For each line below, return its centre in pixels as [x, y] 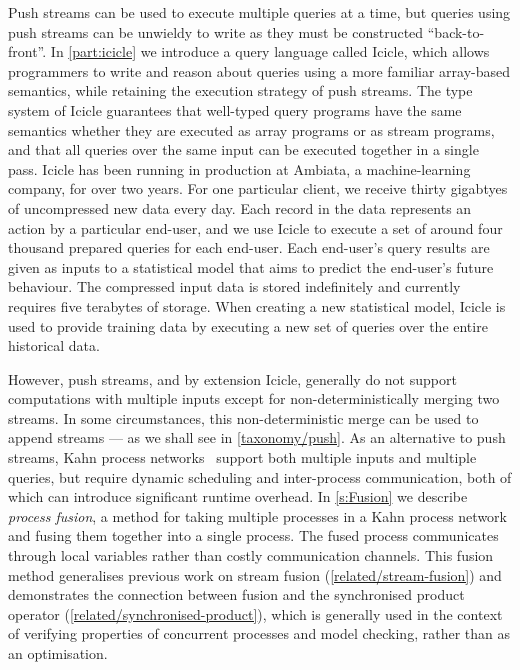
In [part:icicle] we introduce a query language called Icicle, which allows [270, 51]
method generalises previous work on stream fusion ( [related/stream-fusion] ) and [255, 574]
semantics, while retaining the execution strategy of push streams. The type [240, 90]
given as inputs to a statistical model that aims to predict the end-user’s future [251, 266]
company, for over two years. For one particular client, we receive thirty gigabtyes [258, 188]
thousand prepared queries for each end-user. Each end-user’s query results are [249, 247]
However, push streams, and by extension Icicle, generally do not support [232, 378]
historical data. [54, 345]
